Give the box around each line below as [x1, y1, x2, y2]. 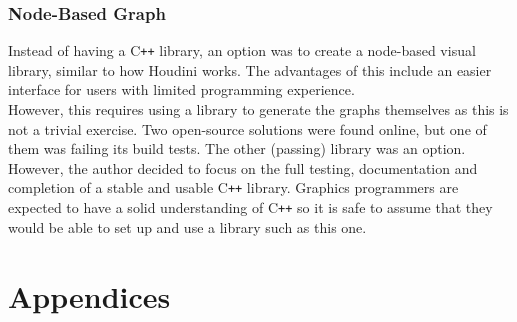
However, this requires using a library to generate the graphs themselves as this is [8, 99, 509, 120]
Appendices [8, 275, 171, 316]
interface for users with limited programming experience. [8, 79, 355, 100]
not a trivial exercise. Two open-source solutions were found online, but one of [8, 118, 487, 139]
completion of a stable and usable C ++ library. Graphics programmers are [8, 177, 459, 198]
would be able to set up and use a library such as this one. [8, 216, 367, 237]
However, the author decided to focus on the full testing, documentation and [8, 157, 478, 178]
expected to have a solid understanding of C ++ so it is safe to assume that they [8, 197, 493, 218]
